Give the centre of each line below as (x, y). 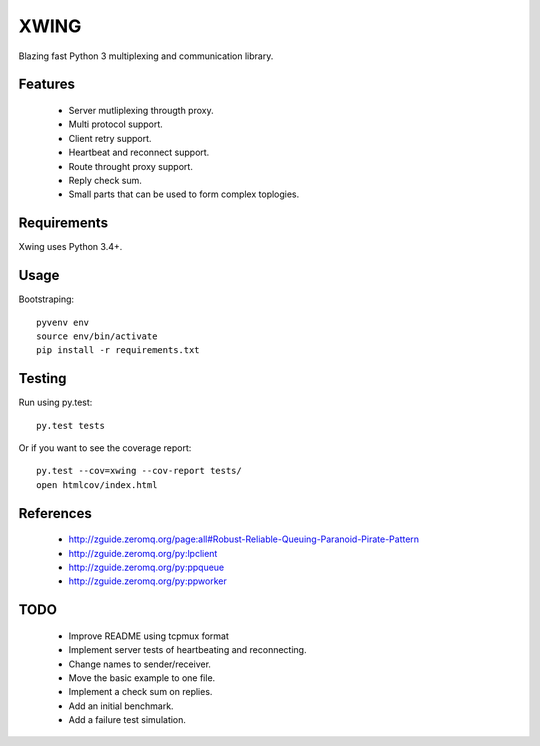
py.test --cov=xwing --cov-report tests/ (139, 471)
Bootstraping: (46, 299)
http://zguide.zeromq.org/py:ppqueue (146, 567)
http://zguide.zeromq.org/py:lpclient (143, 553)
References (55, 513)
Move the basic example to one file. (142, 677)
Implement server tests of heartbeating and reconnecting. (187, 650)
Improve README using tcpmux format (148, 636)
